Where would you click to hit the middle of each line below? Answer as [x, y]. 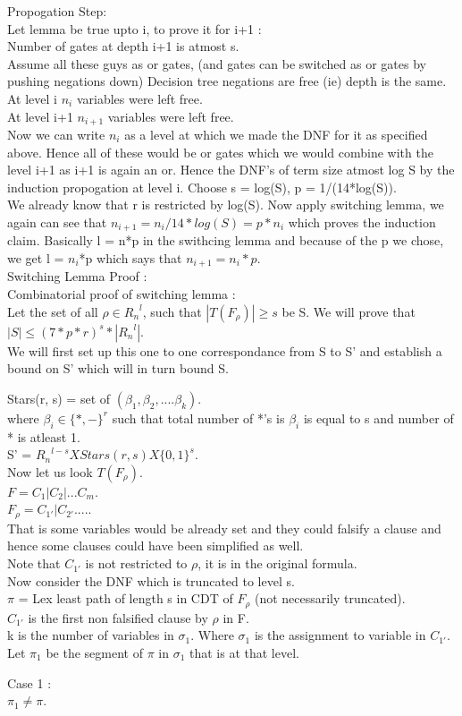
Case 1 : [29, 682]
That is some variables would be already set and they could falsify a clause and [224, 528]
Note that [34, 563]
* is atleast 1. [44, 436]
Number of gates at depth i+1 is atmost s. [123, 46]
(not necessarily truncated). [330, 598]
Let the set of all [53, 311]
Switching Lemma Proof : [77, 276]
